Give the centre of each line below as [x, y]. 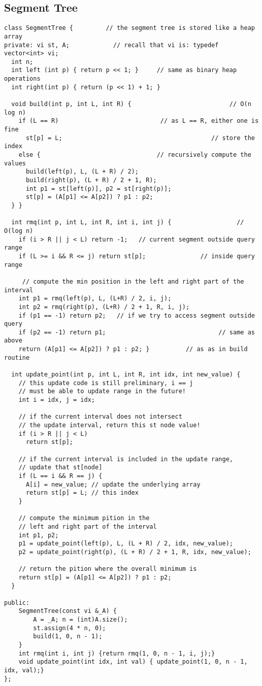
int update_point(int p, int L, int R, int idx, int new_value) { [126, 375]
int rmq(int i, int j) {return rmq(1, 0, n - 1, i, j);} [117, 653]
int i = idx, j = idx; [57, 400]
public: [17, 603]
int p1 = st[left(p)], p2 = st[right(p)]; [99, 188]
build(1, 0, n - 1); [68, 637]
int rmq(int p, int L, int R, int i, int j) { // [128, 222]
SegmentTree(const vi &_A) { [68, 611]
